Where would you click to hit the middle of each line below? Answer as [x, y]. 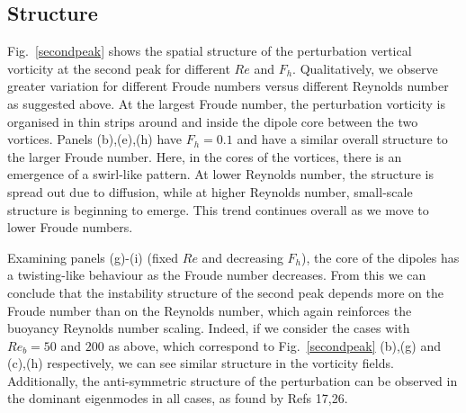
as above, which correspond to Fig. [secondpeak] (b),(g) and [274, 345]
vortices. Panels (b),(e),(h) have [95, 139]
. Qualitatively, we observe [365, 68]
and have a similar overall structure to [342, 139]
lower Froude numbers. [70, 227]
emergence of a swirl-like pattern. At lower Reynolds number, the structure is [221, 174]
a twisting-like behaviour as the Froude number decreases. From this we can [217, 275]
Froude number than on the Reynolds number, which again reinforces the [210, 310]
